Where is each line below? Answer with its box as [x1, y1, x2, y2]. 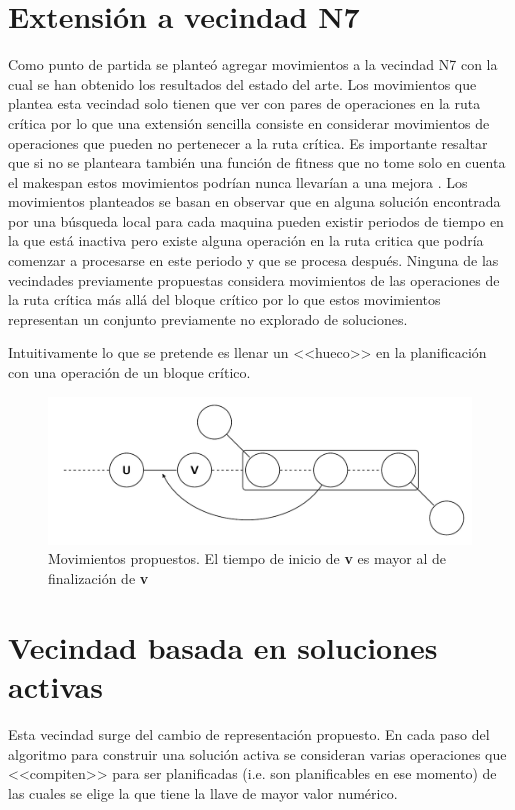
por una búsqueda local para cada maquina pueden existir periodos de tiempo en [8, 210, 504, 231]
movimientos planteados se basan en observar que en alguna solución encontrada [8, 191, 501, 212]
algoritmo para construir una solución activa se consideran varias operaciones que [8, 743, 507, 764]
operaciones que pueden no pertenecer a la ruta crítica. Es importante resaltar [8, 132, 488, 153]
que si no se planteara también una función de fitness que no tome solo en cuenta [8, 152, 506, 173]
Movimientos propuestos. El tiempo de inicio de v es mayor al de [48, 548, 446, 569]
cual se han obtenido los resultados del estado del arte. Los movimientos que [8, 73, 477, 94]
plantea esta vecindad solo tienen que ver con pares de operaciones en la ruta [8, 93, 481, 114]
